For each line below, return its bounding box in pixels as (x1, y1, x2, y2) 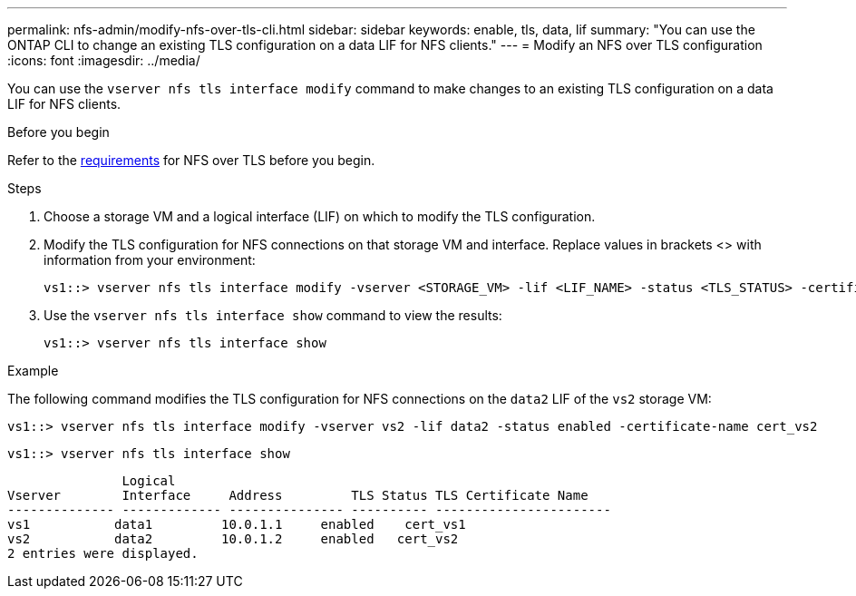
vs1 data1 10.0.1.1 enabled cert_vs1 (7, 517, 466, 532)
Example (7, 363, 59, 378)
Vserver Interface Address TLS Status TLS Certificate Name (7, 488, 588, 503)
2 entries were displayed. (7, 546, 199, 561)
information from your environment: (44, 252, 256, 268)
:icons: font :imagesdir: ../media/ (7, 53, 200, 68)
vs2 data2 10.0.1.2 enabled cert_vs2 (7, 532, 459, 546)
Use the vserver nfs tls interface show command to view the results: (44, 308, 502, 323)
